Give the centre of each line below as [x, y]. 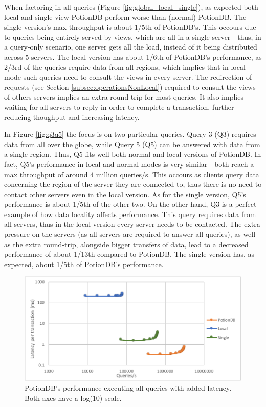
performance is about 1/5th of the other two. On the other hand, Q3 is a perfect [130, 204]
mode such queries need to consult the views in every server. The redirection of [128, 77]
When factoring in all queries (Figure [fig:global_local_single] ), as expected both [131, 7]
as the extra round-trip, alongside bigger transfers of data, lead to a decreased [126, 244]
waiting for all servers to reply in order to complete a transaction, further [119, 106]
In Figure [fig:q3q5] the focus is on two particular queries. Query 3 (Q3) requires [130, 134]
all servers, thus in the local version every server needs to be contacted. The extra [132, 224]
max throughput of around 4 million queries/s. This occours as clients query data [132, 174]
